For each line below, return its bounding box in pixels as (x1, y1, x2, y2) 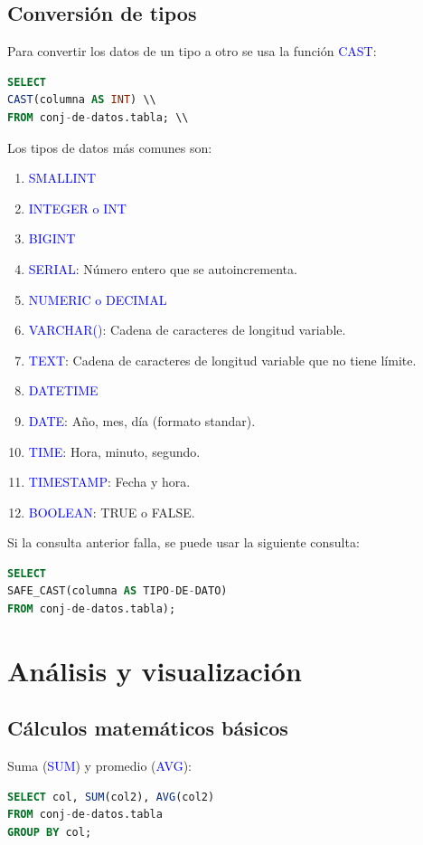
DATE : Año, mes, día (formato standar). (28, 411, 256, 430)
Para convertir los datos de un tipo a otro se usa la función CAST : (7, 42, 377, 61)
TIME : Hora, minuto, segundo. (28, 441, 201, 460)
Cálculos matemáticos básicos (7, 714, 288, 742)
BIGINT (28, 229, 76, 248)
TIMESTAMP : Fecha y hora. (28, 472, 191, 491)
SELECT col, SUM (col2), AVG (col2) (7, 790, 215, 803)
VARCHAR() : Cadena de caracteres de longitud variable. (28, 320, 346, 339)
